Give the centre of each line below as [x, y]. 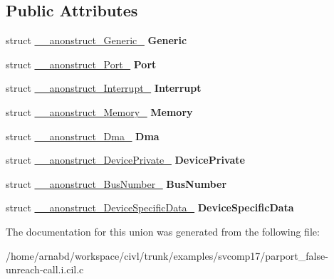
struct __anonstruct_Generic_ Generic [96, 40]
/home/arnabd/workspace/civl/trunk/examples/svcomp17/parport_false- [167, 255]
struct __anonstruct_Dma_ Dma [83, 136]
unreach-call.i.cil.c [45, 269]
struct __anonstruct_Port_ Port [81, 64]
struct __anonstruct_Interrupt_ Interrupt [104, 88]
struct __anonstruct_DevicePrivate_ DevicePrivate [125, 160]
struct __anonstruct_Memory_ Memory [99, 111]
